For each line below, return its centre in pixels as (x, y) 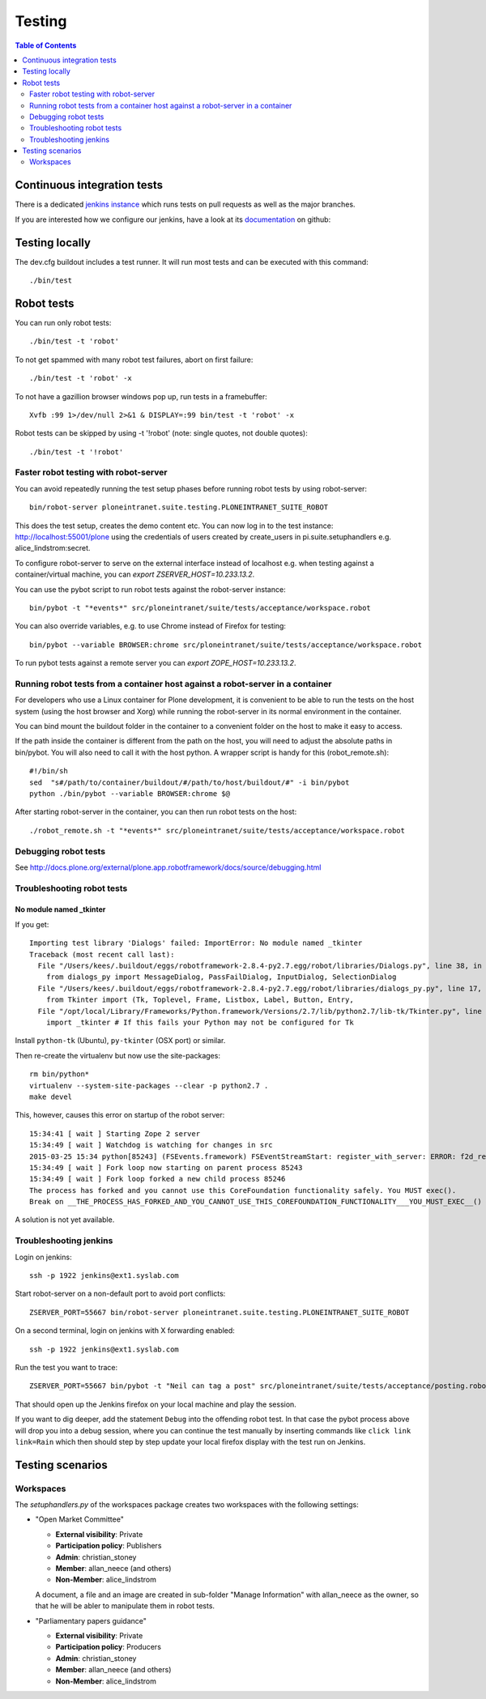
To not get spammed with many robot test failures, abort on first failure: (134, 360)
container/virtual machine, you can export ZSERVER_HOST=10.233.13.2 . (135, 574)
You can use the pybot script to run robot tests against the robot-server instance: (151, 589)
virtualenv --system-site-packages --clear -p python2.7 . (149, 1086)
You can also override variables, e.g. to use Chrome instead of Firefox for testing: (151, 626)
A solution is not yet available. (65, 1220)
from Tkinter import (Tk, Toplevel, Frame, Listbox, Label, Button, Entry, (200, 1000)
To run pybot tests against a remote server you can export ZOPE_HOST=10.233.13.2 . (156, 663)
